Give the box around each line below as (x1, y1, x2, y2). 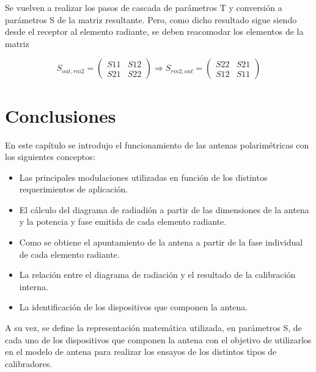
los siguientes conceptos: (5, 150, 95, 163)
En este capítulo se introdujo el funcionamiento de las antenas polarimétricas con (5, 138, 309, 151)
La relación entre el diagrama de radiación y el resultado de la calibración (19, 268, 296, 281)
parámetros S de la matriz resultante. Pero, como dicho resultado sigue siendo (5, 13, 297, 26)
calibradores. (5, 357, 53, 370)
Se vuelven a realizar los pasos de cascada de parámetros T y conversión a (5, 1, 282, 13)
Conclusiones (5, 103, 116, 128)
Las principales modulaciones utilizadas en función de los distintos (19, 170, 268, 183)
